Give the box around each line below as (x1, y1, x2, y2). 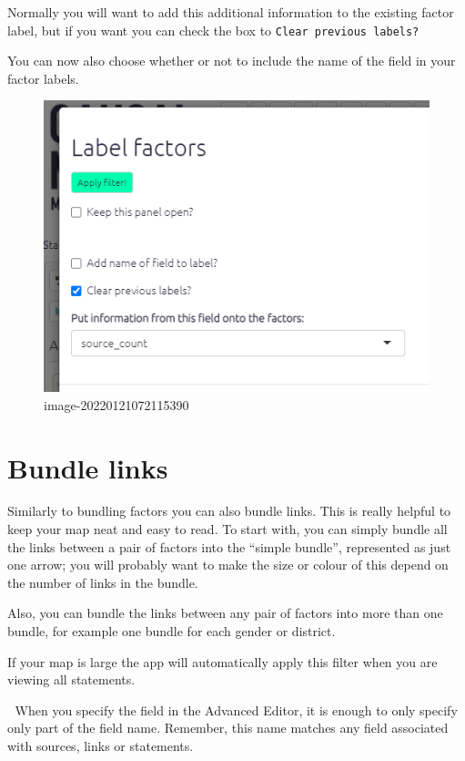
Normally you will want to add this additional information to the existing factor (7, 3, 454, 21)
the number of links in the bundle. (7, 572, 198, 591)
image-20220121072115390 (44, 395, 189, 414)
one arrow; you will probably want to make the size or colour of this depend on (7, 555, 449, 574)
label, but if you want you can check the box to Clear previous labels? (7, 20, 420, 39)
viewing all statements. (7, 670, 136, 689)
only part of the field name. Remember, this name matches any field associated (7, 718, 449, 737)
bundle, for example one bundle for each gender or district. (7, 622, 336, 641)
